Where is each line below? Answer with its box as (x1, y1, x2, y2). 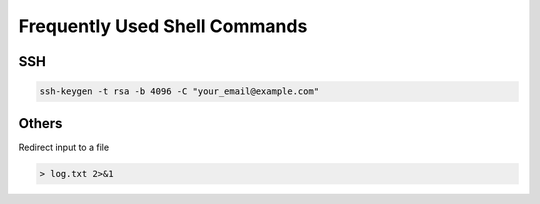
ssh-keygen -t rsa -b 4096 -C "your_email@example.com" (39, 86, 320, 97)
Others (18, 115, 63, 132)
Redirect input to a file (18, 141, 110, 153)
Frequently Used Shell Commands (18, 15, 308, 37)
